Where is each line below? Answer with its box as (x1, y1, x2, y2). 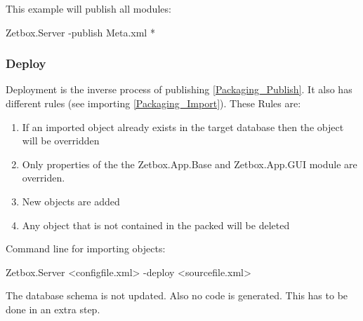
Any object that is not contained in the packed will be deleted (22, 217, 290, 232)
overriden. (22, 170, 65, 185)
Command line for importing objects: (6, 241, 166, 256)
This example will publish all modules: (6, 1, 171, 15)
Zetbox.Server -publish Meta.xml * (6, 25, 155, 39)
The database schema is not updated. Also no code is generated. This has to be (6, 288, 348, 303)
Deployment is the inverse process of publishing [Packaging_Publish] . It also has (6, 82, 352, 97)
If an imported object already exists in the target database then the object (22, 119, 344, 134)
